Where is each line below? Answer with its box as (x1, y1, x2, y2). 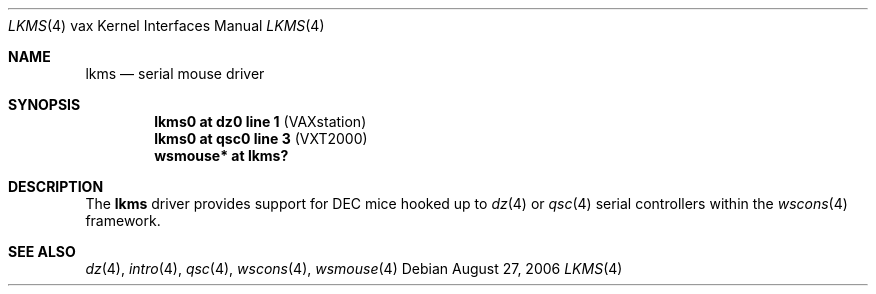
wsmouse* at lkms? (154, 147, 289, 164)
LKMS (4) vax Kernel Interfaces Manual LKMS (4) (8, 17, 325, 34)
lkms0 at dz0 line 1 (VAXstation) (154, 113, 367, 130)
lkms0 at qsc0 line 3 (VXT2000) (154, 130, 368, 147)
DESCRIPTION (8, 178, 104, 195)
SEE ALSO (8, 243, 76, 260)
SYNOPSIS (8, 96, 81, 113)
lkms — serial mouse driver (85, 65, 265, 82)
